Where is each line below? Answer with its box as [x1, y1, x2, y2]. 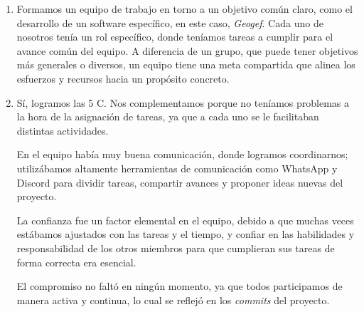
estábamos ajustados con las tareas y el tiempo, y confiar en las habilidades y [16, 227, 355, 241]
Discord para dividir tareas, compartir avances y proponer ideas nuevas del [16, 175, 343, 189]
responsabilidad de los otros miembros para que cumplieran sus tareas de [16, 240, 335, 255]
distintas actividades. [16, 123, 109, 137]
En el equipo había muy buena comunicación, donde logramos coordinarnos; [16, 147, 348, 162]
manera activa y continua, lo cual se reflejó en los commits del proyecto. [16, 292, 330, 307]
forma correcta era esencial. [16, 254, 136, 269]
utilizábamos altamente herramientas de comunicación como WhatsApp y [16, 160, 338, 175]
